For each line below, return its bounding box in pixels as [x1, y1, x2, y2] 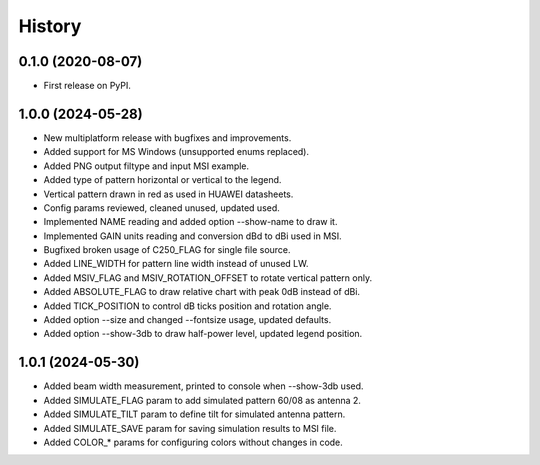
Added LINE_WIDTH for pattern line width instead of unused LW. [43, 258, 309, 270]
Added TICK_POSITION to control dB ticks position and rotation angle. [43, 300, 332, 312]
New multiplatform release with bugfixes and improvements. [43, 131, 292, 144]
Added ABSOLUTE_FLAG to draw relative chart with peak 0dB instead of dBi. [43, 286, 360, 298]
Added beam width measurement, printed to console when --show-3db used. [43, 380, 364, 392]
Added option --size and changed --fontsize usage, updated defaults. [43, 314, 332, 326]
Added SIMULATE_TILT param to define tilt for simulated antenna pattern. [43, 408, 346, 420]
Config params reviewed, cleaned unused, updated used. [43, 201, 280, 214]
